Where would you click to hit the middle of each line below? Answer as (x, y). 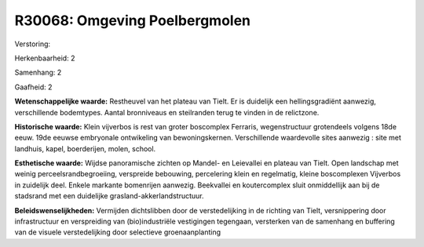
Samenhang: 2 (38, 73)
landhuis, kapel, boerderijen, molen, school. (85, 148)
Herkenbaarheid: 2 (45, 58)
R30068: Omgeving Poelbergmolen (133, 20)
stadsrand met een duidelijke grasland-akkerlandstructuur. (109, 196)
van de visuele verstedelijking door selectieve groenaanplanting (118, 232)
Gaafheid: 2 (33, 87)
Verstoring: (33, 44)
